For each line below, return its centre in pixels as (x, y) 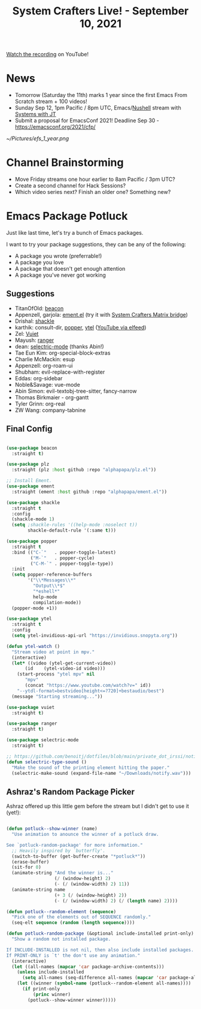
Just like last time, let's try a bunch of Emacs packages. (75, 233)
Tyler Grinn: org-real (40, 404)
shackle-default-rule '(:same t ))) (72, 531)
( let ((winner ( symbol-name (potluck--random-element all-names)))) (104, 983)
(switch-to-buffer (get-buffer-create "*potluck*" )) (79, 856)
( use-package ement (31, 486)
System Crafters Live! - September (100, 11)
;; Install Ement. (29, 481)
